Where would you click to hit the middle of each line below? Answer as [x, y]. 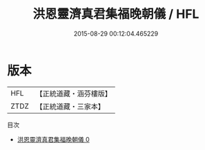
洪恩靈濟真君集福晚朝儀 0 [53, 139]
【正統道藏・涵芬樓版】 [74, 94]
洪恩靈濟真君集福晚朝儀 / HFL [116, 14]
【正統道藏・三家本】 [70, 106]
